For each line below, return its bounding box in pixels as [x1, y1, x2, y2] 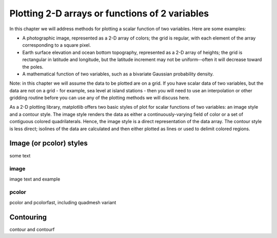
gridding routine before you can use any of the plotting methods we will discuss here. [9, 95, 190, 101]
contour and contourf [9, 226, 55, 232]
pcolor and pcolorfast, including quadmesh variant [9, 199, 116, 205]
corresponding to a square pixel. [22, 42, 91, 48]
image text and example [9, 176, 61, 182]
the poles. [22, 64, 44, 70]
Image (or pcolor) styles [9, 139, 88, 148]
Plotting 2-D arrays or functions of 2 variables [9, 8, 209, 19]
